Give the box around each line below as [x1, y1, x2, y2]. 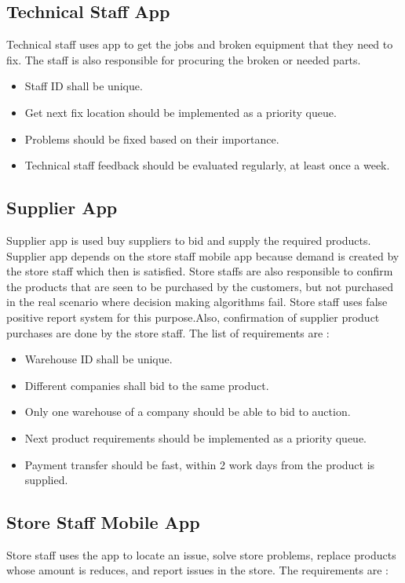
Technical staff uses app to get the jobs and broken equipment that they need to [6, 36, 393, 53]
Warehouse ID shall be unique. [24, 351, 173, 367]
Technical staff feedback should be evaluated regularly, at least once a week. [24, 157, 390, 173]
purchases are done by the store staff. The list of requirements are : [6, 324, 330, 341]
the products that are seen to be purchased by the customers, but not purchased [6, 278, 393, 294]
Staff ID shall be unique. [24, 78, 143, 94]
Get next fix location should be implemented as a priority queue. [24, 104, 337, 120]
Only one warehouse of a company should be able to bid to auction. [24, 403, 351, 420]
